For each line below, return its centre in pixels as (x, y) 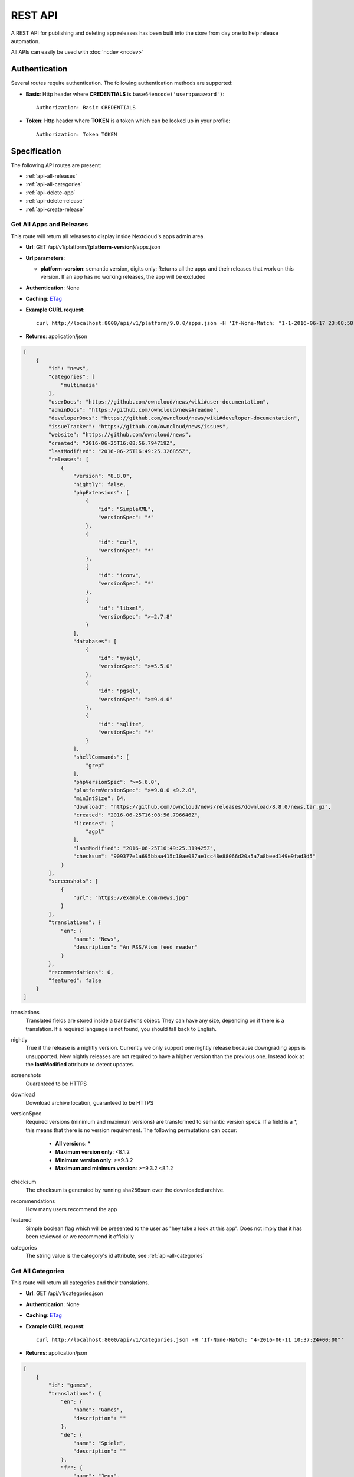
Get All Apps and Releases (50, 225)
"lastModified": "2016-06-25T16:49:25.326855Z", (120, 451)
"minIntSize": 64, (99, 798)
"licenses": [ (94, 823)
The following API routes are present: (56, 165)
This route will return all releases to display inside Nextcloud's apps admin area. (108, 236)
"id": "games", (70, 1385)
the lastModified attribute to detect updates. (80, 1065)
